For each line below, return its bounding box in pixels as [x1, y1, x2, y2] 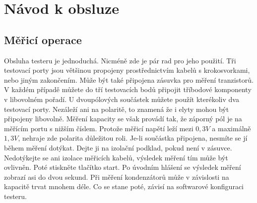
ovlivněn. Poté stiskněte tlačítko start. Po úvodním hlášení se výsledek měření [4, 162, 241, 172]
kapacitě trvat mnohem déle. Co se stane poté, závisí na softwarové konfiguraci [4, 181, 244, 192]
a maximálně [212, 123, 251, 133]
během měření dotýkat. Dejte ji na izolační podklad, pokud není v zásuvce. [4, 142, 232, 152]
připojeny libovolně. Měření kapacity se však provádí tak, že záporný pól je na [4, 113, 242, 124]
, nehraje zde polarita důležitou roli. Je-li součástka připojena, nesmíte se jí [18, 133, 248, 143]
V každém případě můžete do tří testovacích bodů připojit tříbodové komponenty [4, 84, 252, 95]
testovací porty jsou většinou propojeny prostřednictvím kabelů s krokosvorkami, [4, 65, 250, 75]
